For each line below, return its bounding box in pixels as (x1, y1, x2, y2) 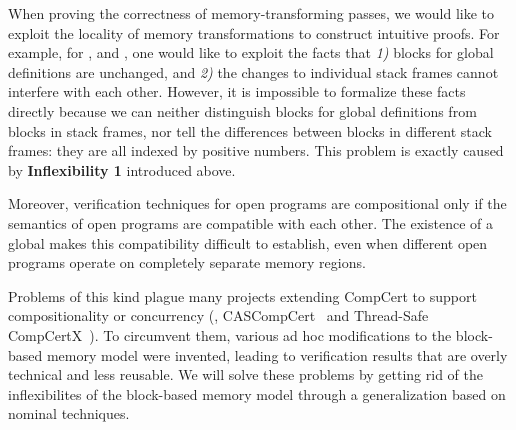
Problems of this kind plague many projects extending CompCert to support (8, 285, 477, 306)
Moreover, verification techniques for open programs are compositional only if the (8, 193, 507, 214)
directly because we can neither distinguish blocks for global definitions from (8, 100, 477, 121)
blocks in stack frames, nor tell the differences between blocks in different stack (8, 120, 492, 141)
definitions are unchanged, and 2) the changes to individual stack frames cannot (8, 61, 499, 82)
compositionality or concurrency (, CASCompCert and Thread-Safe (8, 305, 429, 326)
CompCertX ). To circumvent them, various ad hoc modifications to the (8, 324, 452, 345)
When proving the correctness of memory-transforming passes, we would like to (8, 3, 494, 23)
